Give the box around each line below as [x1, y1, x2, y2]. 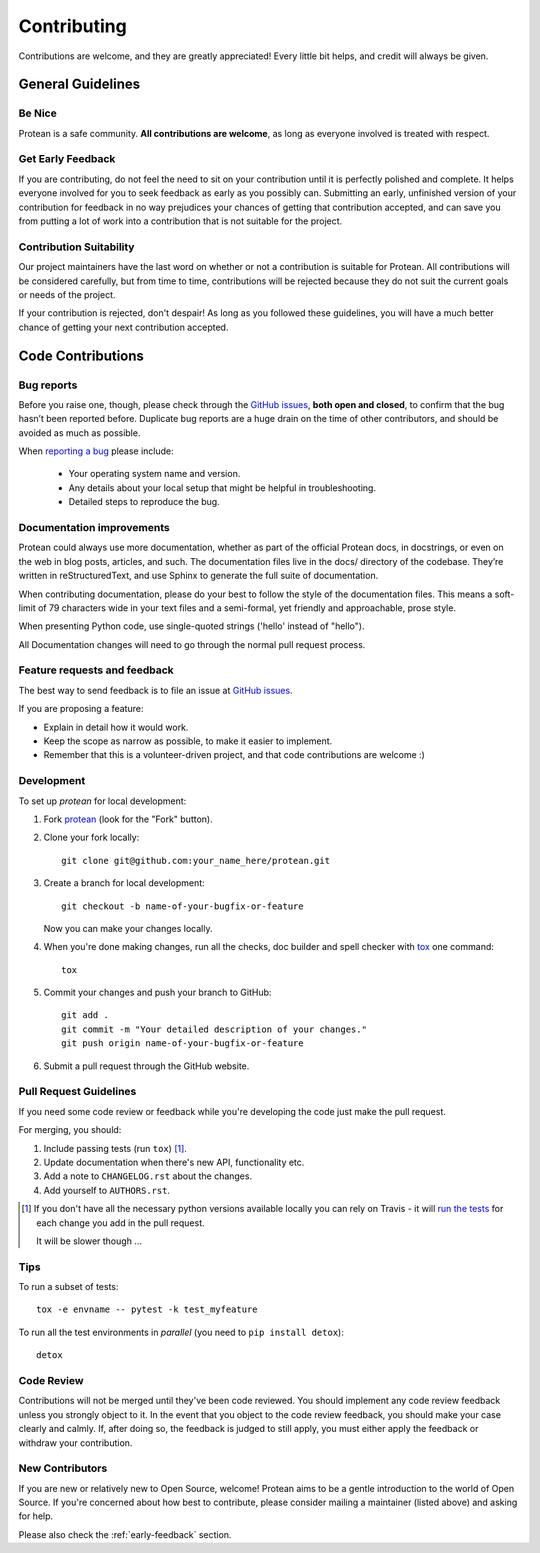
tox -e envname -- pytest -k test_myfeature [36, 1304, 259, 1315]
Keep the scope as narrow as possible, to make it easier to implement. [43, 735, 333, 747]
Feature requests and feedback [18, 663, 174, 677]
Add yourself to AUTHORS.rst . [43, 1184, 170, 1196]
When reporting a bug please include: [18, 445, 174, 457]
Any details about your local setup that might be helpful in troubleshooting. [68, 481, 377, 494]
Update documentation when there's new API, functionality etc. [43, 1156, 305, 1168]
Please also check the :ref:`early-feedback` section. [18, 1528, 232, 1540]
